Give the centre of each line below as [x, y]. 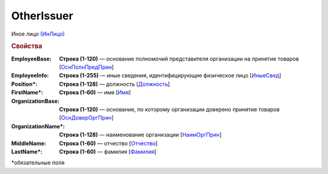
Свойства [27, 47]
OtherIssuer [42, 16]
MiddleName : [29, 143]
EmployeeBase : [31, 59]
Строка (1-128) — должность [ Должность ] [114, 84]
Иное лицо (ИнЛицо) [38, 34]
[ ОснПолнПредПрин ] [87, 67]
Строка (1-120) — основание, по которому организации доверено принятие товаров [169, 109]
